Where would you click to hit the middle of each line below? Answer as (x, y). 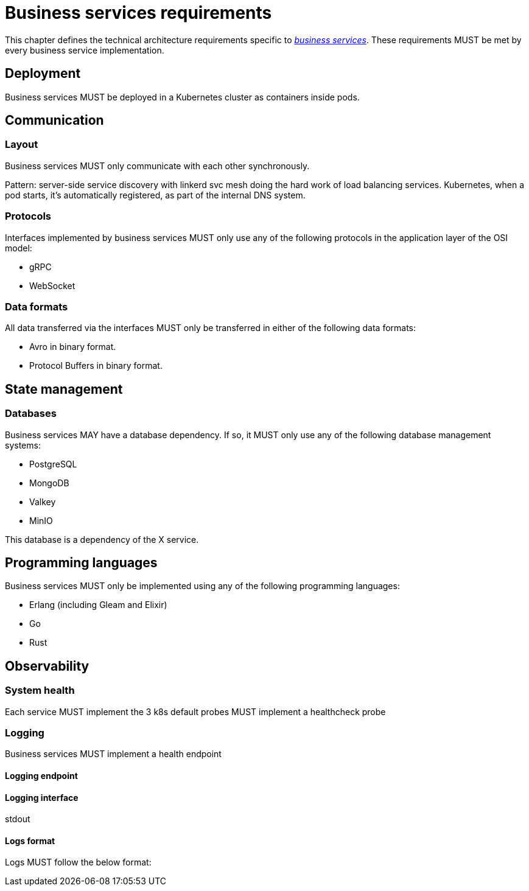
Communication (54, 121)
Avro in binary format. (73, 347)
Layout (22, 145)
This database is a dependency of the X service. (102, 539)
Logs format (30, 840)
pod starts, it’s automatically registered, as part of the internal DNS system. (155, 195)
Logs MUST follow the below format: (78, 862)
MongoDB (49, 483)
